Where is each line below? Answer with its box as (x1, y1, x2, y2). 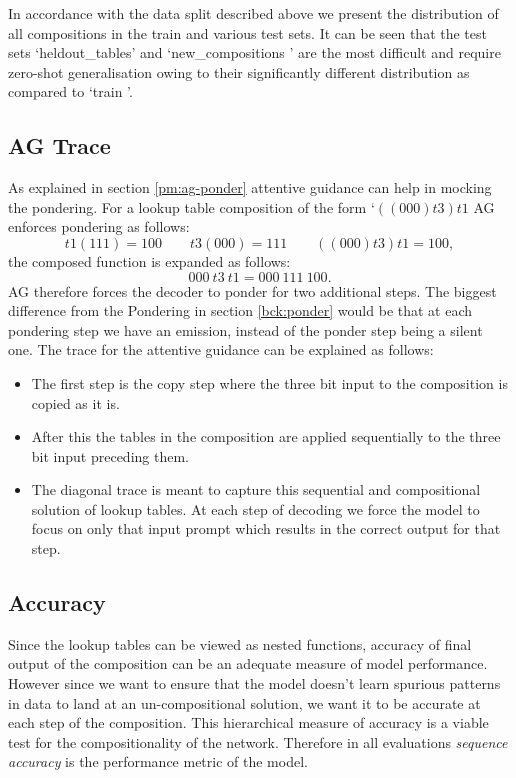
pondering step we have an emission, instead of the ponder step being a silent (8, 319, 483, 340)
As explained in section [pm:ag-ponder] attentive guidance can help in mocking (8, 177, 492, 198)
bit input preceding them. (31, 445, 189, 466)
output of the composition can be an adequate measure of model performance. (8, 653, 488, 674)
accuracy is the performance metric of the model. (8, 751, 308, 772)
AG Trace (8, 130, 111, 161)
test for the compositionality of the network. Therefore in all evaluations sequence (8, 731, 508, 752)
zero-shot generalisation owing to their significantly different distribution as (8, 61, 470, 82)
